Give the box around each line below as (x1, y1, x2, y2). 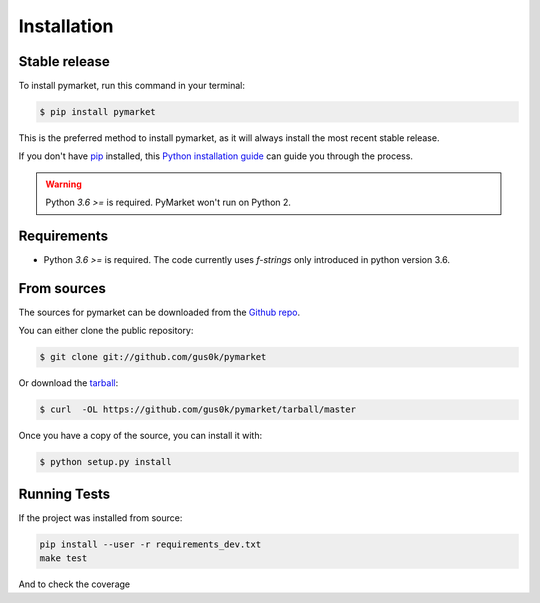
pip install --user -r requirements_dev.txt (39, 538, 262, 550)
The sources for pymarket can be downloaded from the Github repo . (18, 306, 301, 319)
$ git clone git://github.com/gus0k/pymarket (39, 351, 267, 363)
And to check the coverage (18, 578, 130, 590)
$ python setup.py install (39, 456, 172, 468)
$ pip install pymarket (39, 106, 157, 118)
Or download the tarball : (18, 377, 119, 389)
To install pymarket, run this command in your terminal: (18, 80, 245, 92)
